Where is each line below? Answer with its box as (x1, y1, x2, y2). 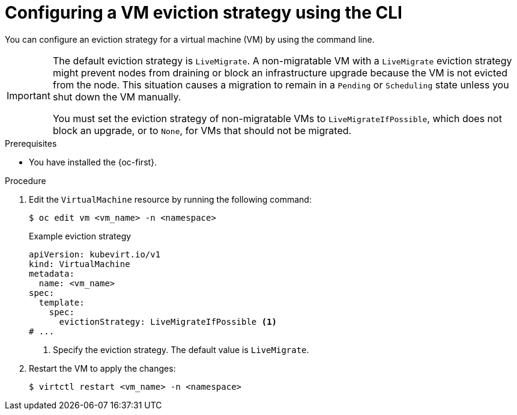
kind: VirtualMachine (29, 259, 130, 269)
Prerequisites (5, 138, 57, 149)
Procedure (5, 175, 46, 186)
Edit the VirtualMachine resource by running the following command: (29, 194, 312, 204)
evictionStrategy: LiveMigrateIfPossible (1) (59, 316, 277, 327)
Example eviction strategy (29, 230, 132, 241)
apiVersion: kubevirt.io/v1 (29, 249, 161, 259)
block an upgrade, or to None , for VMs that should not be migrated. (52, 124, 352, 137)
